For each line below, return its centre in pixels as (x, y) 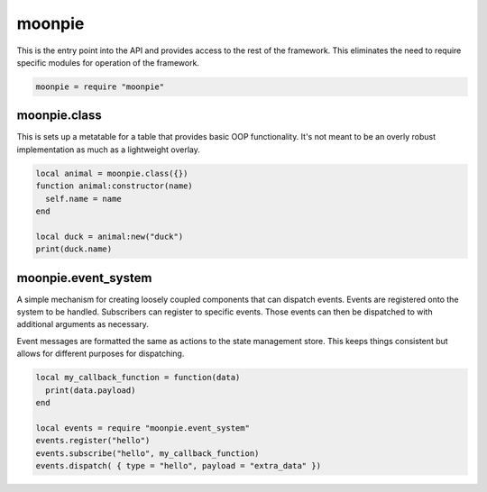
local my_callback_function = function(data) (138, 378)
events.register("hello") (93, 441)
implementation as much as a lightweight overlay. (108, 150)
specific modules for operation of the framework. (108, 62)
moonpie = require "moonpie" (100, 87)
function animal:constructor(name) (114, 186)
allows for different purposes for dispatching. (101, 354)
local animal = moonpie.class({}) (112, 173)
